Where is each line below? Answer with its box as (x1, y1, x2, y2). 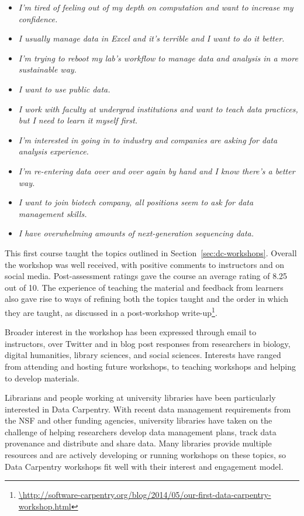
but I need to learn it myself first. (18, 114, 138, 126)
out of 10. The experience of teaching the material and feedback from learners (5, 281, 284, 293)
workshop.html (18, 500, 71, 512)
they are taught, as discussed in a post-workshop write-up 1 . (5, 304, 217, 318)
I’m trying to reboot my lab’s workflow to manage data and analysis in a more (18, 51, 298, 64)
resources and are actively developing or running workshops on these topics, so (5, 449, 286, 461)
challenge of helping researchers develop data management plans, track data (5, 425, 277, 438)
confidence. (18, 12, 58, 25)
